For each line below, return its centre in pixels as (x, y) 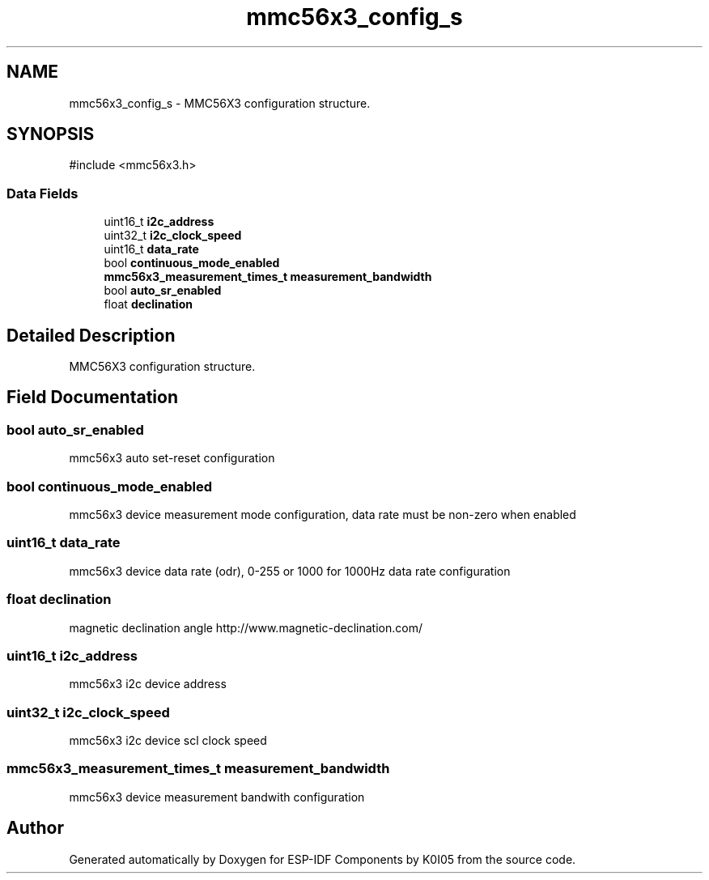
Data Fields (42, 193)
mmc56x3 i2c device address (148, 684)
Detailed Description (91, 335)
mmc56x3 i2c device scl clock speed (168, 740)
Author (35, 828)
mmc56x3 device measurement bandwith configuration (217, 797)
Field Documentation (92, 397)
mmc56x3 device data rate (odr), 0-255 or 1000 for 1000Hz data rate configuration (290, 571)
